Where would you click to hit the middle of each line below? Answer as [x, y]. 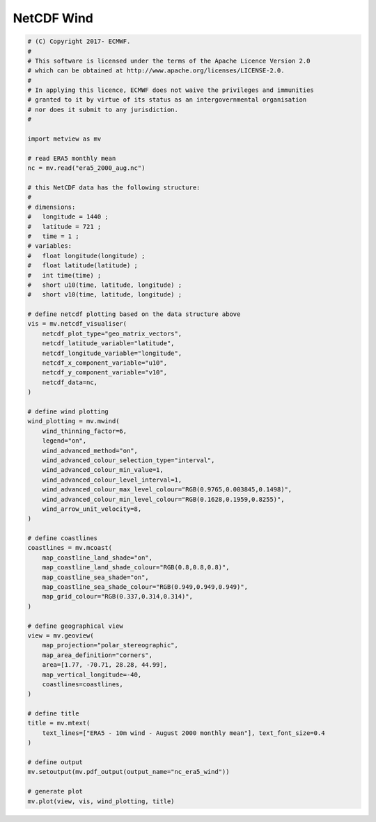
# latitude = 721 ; [64, 227]
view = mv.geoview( [61, 635]
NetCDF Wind [53, 18]
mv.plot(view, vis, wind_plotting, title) [101, 801]
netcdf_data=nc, [70, 382]
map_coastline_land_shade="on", [97, 558]
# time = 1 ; [53, 236]
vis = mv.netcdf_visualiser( [77, 324]
